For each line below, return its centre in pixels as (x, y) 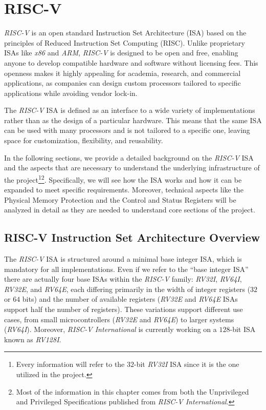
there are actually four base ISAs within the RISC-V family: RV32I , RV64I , (123, 279)
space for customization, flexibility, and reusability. (84, 140)
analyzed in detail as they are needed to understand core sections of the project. (130, 210)
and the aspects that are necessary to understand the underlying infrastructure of (132, 168)
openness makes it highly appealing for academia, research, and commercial (123, 73)
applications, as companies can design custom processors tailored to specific (123, 83)
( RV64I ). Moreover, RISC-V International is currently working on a (110, 329)
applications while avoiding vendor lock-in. (71, 93)
